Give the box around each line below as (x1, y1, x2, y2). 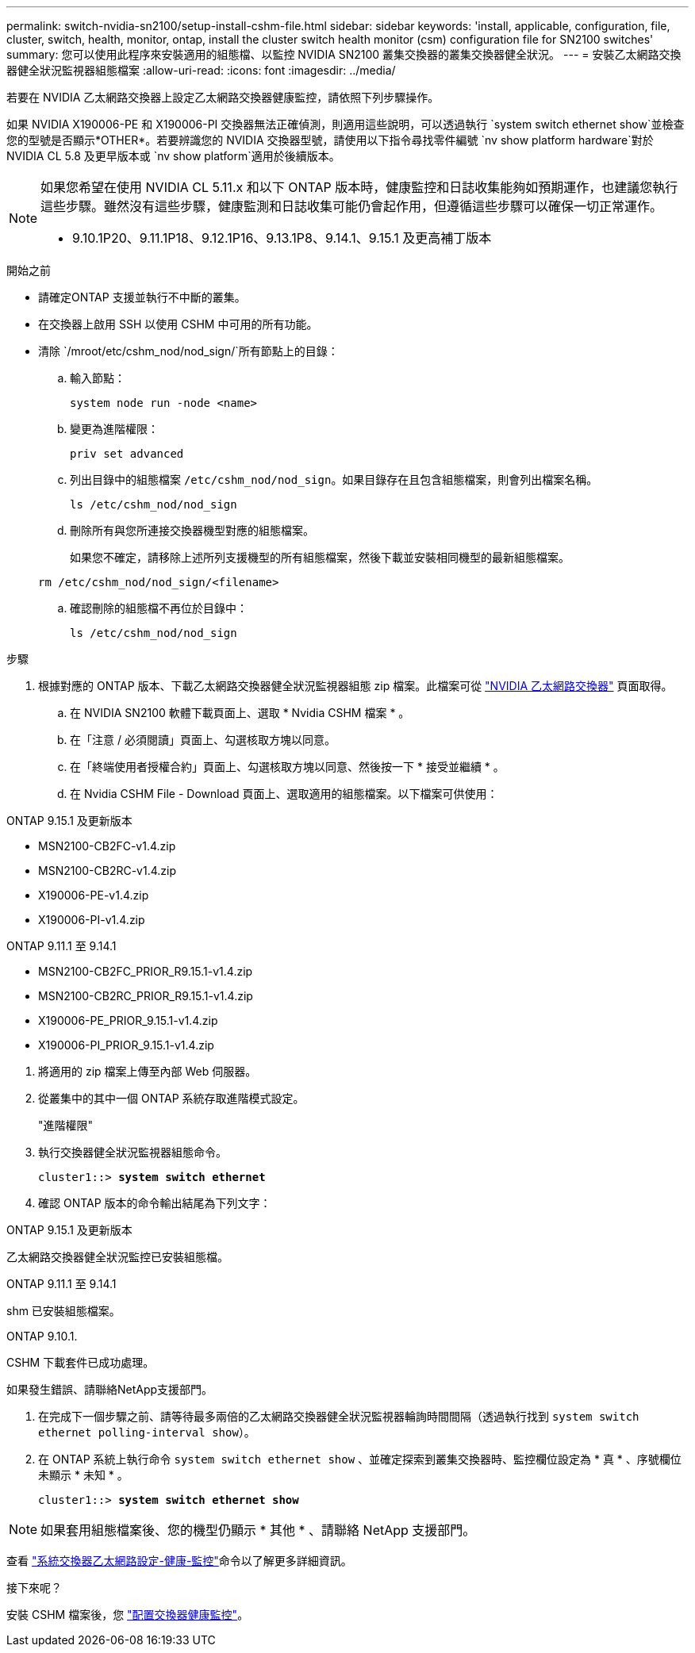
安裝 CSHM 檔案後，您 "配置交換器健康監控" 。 (6, 1608, 249, 1621)
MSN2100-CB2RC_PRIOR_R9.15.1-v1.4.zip (38, 989, 253, 1003)
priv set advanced (70, 447, 184, 460)
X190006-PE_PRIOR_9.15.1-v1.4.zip (38, 1014, 218, 1027)
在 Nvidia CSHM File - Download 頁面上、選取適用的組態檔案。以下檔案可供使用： (70, 787, 498, 800)
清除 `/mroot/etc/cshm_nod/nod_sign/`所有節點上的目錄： (38, 344, 339, 358)
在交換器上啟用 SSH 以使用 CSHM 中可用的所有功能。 (38, 317, 318, 331)
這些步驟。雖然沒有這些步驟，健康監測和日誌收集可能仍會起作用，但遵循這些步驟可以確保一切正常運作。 (40, 198, 663, 214)
